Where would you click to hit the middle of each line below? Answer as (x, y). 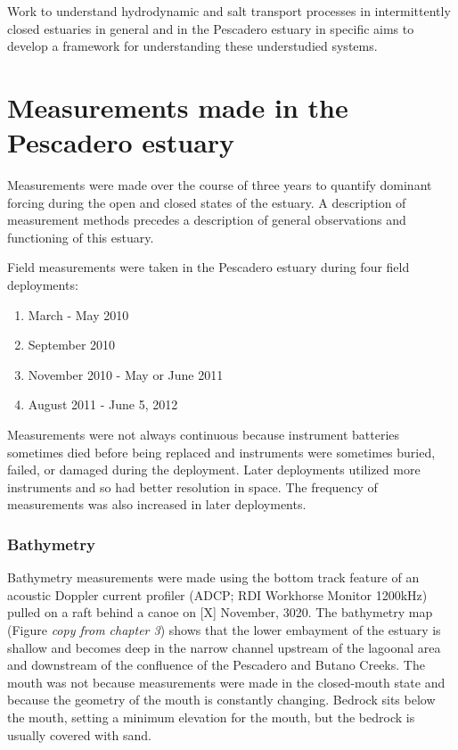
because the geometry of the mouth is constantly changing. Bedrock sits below (221, 700)
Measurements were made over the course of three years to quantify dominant (220, 185)
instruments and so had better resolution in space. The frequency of (192, 486)
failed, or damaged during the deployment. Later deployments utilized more (214, 470)
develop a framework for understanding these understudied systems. (192, 46)
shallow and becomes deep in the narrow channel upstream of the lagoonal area (224, 647)
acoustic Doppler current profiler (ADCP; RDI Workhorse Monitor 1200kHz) (217, 594)
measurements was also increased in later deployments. (157, 504)
